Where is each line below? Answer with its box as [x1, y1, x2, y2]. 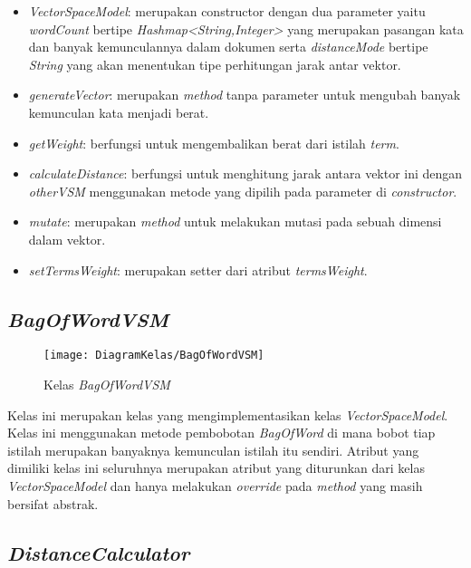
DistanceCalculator [7, 538, 190, 566]
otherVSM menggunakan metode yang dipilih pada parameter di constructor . [28, 181, 457, 200]
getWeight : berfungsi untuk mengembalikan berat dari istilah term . [28, 133, 399, 152]
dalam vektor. [28, 229, 106, 248]
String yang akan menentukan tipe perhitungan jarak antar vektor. [28, 54, 401, 73]
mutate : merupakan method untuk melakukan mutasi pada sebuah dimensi [28, 212, 442, 231]
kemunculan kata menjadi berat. [28, 102, 209, 121]
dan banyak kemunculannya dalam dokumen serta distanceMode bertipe [28, 37, 428, 56]
